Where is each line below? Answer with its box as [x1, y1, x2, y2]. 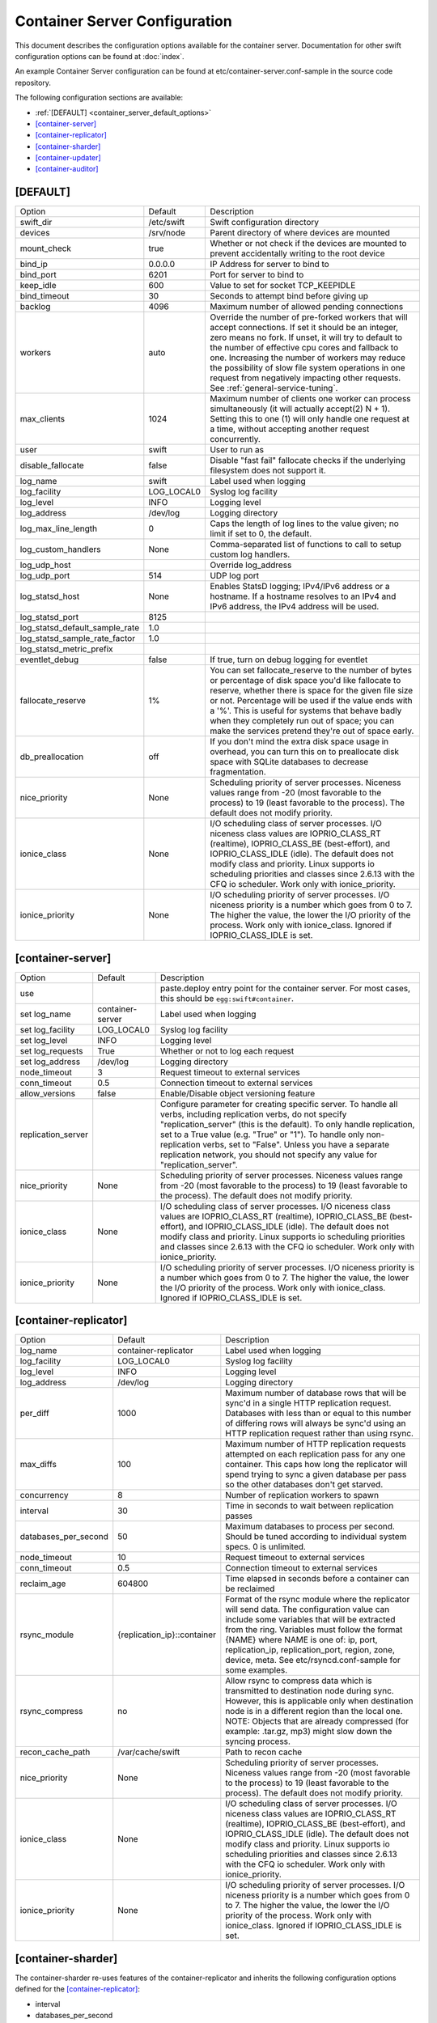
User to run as [210, 444, 265, 456]
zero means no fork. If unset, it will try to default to [210, 332, 403, 343]
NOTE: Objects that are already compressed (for [225, 1716, 409, 1727]
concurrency [19, 1490, 69, 1501]
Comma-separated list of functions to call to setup [210, 539, 402, 550]
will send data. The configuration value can [225, 1604, 390, 1615]
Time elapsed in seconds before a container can [225, 1573, 409, 1584]
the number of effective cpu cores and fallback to [210, 342, 399, 354]
